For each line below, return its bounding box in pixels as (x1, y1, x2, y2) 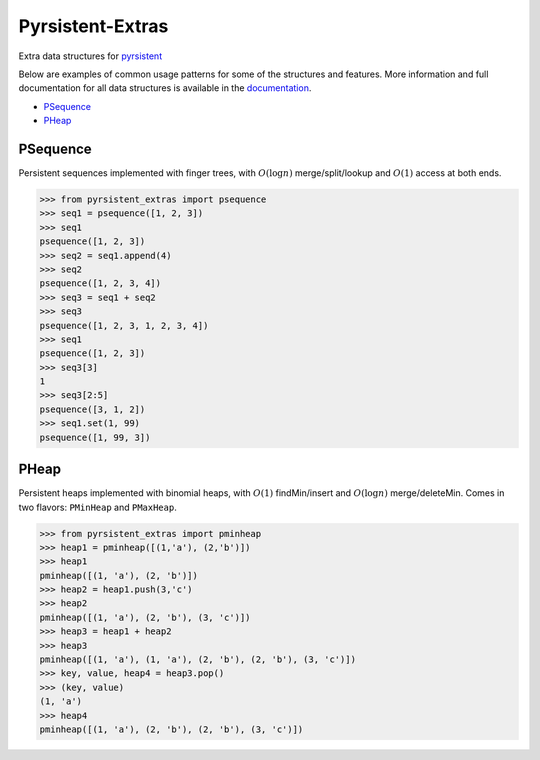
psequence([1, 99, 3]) (39, 431, 151, 443)
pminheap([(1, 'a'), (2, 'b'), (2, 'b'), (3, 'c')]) (39, 723, 304, 735)
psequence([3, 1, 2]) (39, 403, 146, 415)
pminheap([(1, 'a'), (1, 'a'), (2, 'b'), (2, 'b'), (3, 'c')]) (39, 654, 357, 665)
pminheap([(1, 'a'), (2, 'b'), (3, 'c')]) (39, 611, 251, 623)
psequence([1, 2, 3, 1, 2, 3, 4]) (39, 320, 209, 331)
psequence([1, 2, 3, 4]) (39, 278, 162, 289)
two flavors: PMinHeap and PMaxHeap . (18, 501, 177, 513)
